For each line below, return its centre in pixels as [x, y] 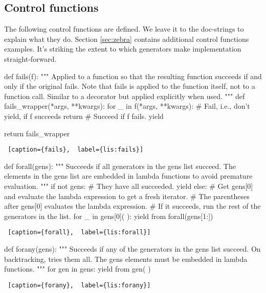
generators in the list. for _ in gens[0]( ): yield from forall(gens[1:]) [109, 216]
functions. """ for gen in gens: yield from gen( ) [77, 269]
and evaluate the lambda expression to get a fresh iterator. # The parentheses [127, 196]
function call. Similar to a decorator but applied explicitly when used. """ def [125, 96]
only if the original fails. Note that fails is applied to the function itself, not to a [130, 86]
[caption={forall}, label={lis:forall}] [79, 233]
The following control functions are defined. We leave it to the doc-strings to [124, 29]
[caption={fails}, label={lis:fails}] [76, 150]
